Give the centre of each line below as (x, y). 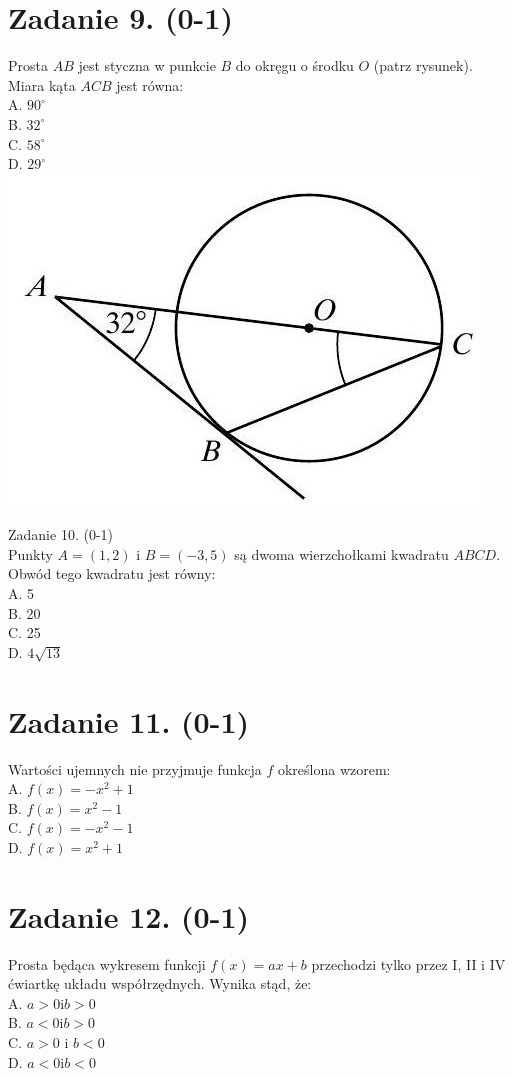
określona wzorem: (334, 768)
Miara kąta (42, 84)
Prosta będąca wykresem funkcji (107, 963)
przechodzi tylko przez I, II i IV (408, 963)
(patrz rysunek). (423, 65)
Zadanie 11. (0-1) (128, 720)
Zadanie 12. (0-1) (128, 915)
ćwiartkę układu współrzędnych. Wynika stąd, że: (160, 983)
